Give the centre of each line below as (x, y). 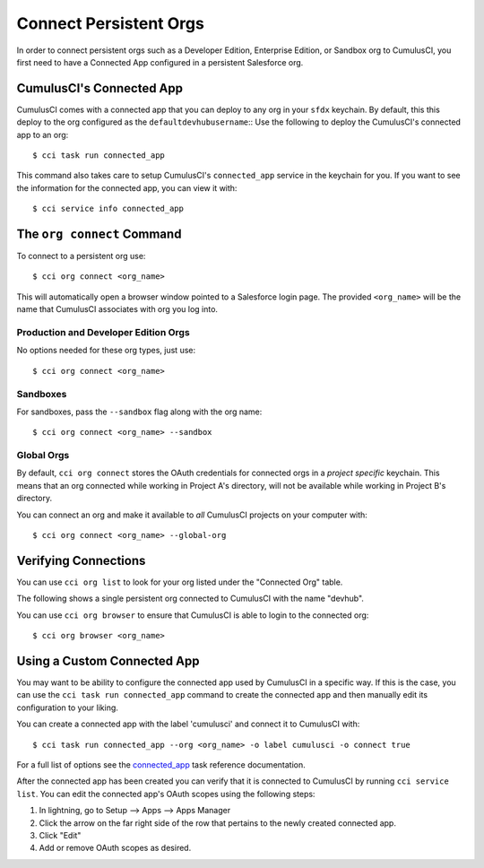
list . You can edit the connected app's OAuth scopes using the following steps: (166, 794)
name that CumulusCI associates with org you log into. (117, 309)
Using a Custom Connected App (108, 660)
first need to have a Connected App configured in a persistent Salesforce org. (160, 62)
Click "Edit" (60, 835)
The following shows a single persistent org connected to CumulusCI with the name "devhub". (190, 599)
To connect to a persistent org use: (81, 256)
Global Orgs (43, 456)
